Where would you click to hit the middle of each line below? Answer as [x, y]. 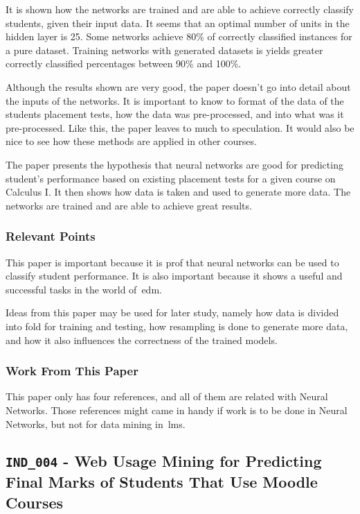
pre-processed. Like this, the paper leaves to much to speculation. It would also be [180, 127]
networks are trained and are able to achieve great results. [129, 205]
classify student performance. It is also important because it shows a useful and [174, 276]
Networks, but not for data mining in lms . [96, 423]
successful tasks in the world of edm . [84, 289]
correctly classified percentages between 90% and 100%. [124, 63]
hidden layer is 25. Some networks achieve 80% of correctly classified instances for [179, 36]
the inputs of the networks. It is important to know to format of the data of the [175, 100]
